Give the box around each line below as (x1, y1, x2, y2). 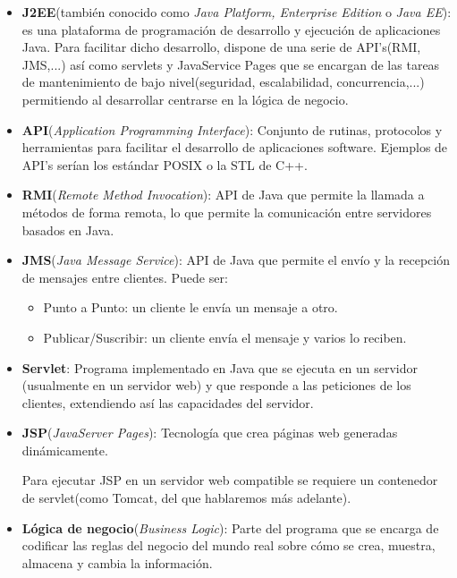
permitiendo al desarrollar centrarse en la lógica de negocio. (21, 89, 349, 108)
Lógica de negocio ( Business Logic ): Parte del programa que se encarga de (21, 518, 439, 537)
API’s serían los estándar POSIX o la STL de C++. (21, 155, 308, 174)
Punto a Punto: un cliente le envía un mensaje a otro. (43, 298, 338, 317)
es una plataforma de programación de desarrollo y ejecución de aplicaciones (21, 20, 441, 38)
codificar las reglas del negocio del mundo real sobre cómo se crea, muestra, (21, 536, 436, 555)
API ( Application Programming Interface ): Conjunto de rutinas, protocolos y (21, 120, 443, 139)
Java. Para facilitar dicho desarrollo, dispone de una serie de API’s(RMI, (21, 38, 421, 56)
